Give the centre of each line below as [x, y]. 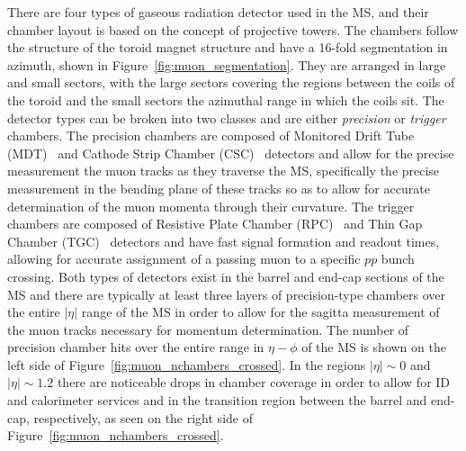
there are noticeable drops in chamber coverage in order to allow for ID [254, 382]
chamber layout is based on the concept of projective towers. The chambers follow [233, 29]
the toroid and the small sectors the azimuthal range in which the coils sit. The [226, 99]
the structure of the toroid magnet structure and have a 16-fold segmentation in [228, 47]
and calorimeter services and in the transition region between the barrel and [217, 400]
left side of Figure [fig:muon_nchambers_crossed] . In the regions [187, 364]
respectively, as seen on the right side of [143, 417]
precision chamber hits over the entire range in [136, 347]
